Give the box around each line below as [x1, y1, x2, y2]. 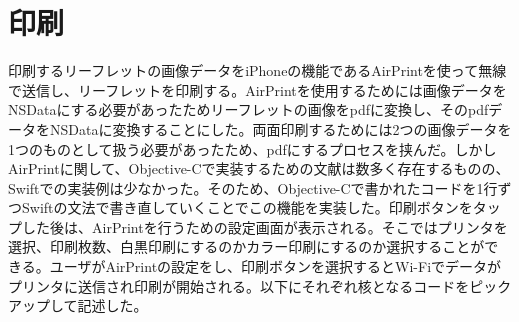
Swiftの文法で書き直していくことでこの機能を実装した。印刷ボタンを [21, 197, 473, 218]
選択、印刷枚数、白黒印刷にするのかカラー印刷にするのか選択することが [8, 236, 485, 257]
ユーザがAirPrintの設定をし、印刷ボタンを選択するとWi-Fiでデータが [49, 256, 502, 277]
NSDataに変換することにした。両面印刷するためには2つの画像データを [49, 118, 512, 139]
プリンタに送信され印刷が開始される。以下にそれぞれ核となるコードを [8, 275, 470, 296]
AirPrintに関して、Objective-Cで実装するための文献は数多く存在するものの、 [8, 158, 510, 179]
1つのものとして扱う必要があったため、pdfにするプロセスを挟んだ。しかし [8, 138, 497, 159]
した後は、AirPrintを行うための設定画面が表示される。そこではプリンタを [21, 216, 508, 237]
